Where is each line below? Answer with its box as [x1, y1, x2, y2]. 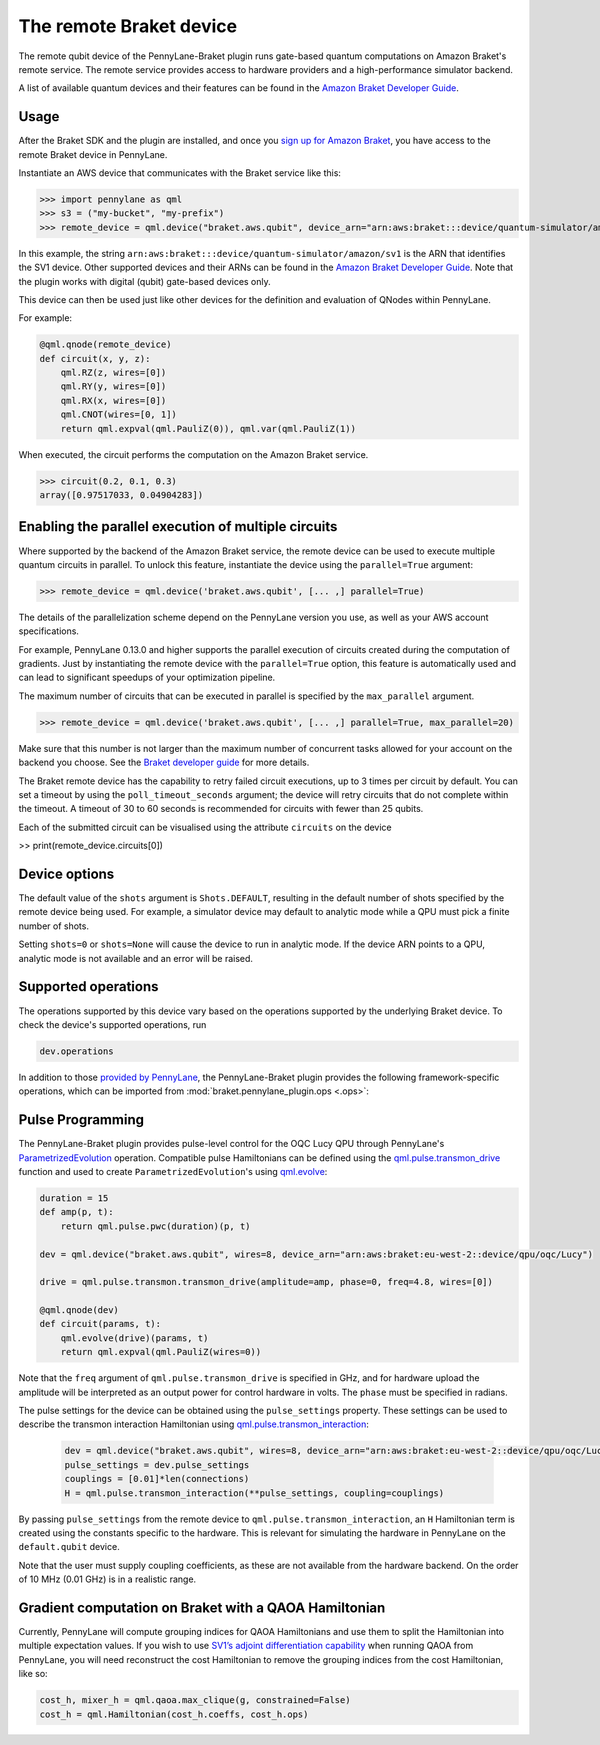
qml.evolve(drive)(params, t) [60, 1332, 209, 1344]
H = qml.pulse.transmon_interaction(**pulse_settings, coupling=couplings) [64, 1487, 445, 1499]
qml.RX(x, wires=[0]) [60, 395, 167, 406]
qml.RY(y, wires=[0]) [60, 381, 167, 392]
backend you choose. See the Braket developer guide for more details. [18, 756, 310, 769]
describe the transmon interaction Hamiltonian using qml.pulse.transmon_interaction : [18, 1418, 370, 1430]
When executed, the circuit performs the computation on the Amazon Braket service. [18, 448, 369, 460]
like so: [18, 1668, 49, 1680]
